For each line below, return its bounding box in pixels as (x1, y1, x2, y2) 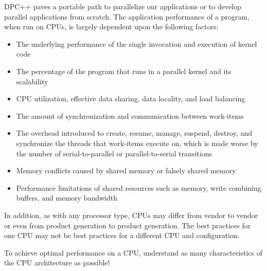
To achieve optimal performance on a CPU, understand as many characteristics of (4, 247, 262, 258)
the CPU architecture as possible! (4, 257, 110, 268)
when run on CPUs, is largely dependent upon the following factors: (4, 21, 219, 32)
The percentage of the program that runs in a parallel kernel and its (16, 65, 232, 76)
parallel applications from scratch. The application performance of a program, (4, 11, 250, 22)
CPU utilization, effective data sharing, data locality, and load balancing (16, 93, 245, 104)
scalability (16, 76, 48, 86)
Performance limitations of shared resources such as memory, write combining (16, 182, 261, 193)
